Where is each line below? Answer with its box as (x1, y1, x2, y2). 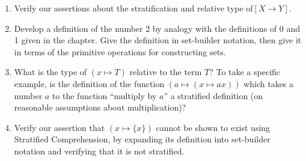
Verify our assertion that (14, 121, 105, 133)
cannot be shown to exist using (156, 121, 271, 133)
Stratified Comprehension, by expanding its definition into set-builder (14, 133, 271, 145)
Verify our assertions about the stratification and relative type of (14, 2, 253, 14)
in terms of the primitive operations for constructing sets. (14, 45, 226, 58)
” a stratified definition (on (164, 89, 263, 102)
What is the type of (14, 65, 87, 78)
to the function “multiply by (52, 89, 157, 102)
